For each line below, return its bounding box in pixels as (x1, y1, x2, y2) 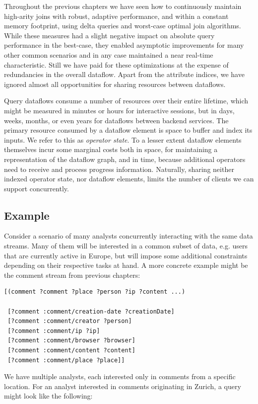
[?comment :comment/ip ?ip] (7, 327, 100, 334)
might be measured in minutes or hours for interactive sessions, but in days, (4, 105, 235, 115)
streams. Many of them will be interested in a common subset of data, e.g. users (4, 241, 248, 251)
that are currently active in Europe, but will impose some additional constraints (4, 250, 248, 260)
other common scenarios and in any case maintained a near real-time (4, 49, 213, 60)
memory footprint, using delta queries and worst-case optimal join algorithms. (4, 20, 241, 31)
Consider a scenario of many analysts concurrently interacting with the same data (4, 231, 253, 241)
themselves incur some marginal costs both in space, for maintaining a (4, 144, 218, 155)
